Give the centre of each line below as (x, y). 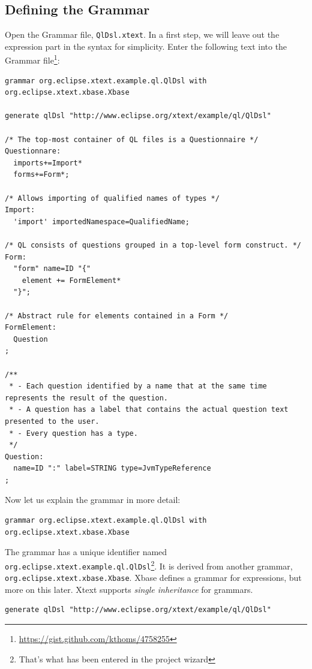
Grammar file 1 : (32, 59)
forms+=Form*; (41, 175)
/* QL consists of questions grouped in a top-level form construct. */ (153, 245)
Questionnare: (33, 151)
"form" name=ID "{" (52, 269)
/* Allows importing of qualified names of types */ (112, 198)
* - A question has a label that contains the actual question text (149, 410)
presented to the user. (52, 421)
